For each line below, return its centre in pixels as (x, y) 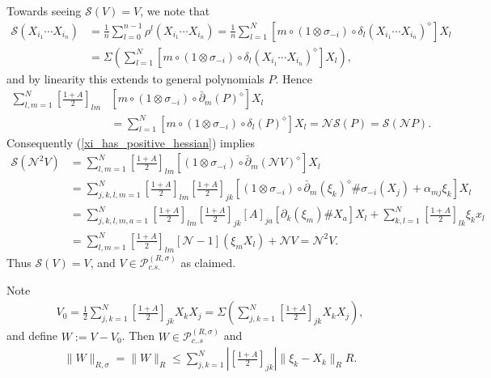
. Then (138, 336)
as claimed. (208, 262)
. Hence (294, 78)
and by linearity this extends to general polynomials (135, 78)
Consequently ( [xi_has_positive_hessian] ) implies (131, 142)
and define (32, 336)
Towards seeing (44, 11)
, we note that (175, 11)
